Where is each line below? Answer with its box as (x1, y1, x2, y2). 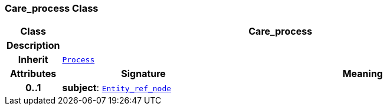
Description (6, 39, 60, 52)
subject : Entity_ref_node (62, 82, 172, 94)
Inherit (18, 54, 48, 66)
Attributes (10, 68, 57, 80)
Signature (121, 68, 166, 80)
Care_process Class (5, 2, 99, 14)
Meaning (342, 68, 383, 80)
